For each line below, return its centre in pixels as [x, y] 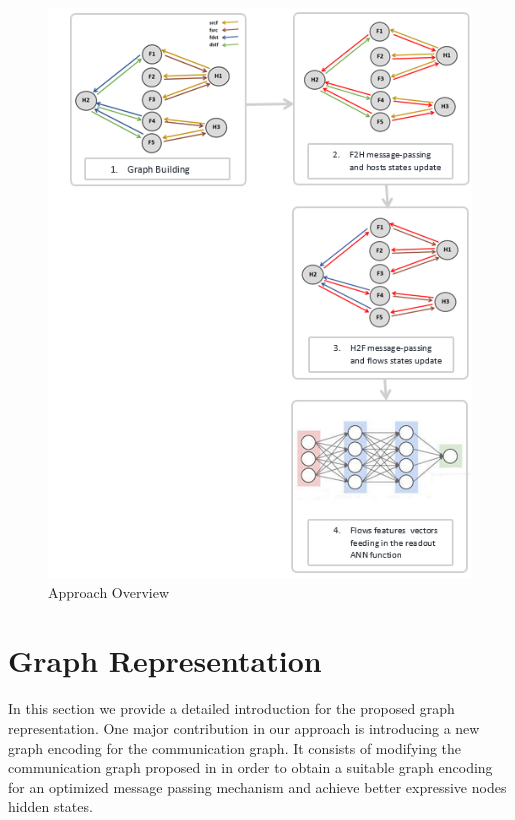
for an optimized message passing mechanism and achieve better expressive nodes [257, 786]
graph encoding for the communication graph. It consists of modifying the [235, 747]
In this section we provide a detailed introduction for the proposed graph [231, 708]
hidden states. [50, 806]
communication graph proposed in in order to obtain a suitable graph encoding [250, 767]
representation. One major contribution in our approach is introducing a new [244, 728]
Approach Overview [109, 591]
